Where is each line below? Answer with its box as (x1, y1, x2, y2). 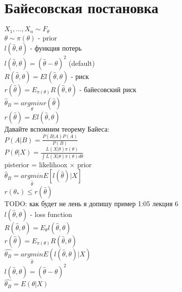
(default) (68, 58, 95, 68)
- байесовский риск (79, 84, 137, 94)
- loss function (30, 209, 72, 219)
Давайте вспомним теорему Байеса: (4, 123, 110, 134)
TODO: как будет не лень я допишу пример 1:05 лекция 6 (4, 198, 179, 209)
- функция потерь (30, 43, 82, 53)
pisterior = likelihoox (4, 159, 67, 169)
